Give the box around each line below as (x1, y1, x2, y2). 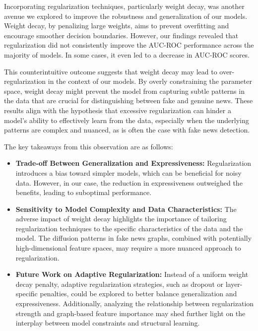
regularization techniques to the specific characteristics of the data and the (15, 223, 243, 233)
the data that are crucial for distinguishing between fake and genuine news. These (4, 95, 253, 106)
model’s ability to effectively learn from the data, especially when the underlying (4, 115, 249, 125)
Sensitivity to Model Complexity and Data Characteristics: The (15, 203, 237, 214)
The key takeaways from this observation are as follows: (4, 141, 173, 151)
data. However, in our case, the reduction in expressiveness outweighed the (15, 177, 243, 188)
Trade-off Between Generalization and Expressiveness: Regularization (15, 158, 252, 168)
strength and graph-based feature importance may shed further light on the (15, 308, 246, 318)
